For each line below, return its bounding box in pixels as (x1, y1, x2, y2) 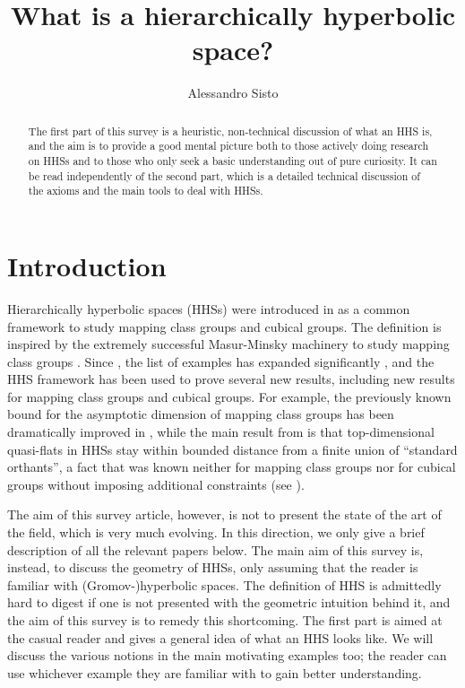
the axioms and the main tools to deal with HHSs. (28, 183, 263, 198)
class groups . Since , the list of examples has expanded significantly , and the (7, 352, 435, 370)
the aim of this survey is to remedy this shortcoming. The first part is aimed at (7, 611, 443, 630)
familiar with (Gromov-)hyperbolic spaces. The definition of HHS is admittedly (7, 575, 442, 594)
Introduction (7, 247, 167, 283)
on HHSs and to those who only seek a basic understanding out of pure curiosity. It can (28, 153, 437, 169)
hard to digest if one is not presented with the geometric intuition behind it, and (7, 593, 451, 612)
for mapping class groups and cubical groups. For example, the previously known (7, 387, 452, 405)
